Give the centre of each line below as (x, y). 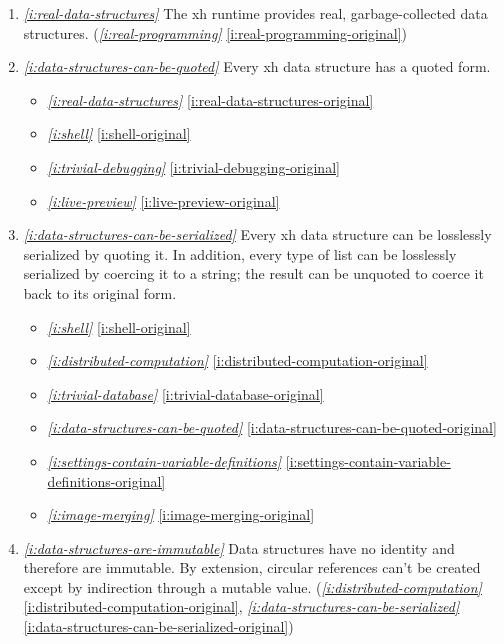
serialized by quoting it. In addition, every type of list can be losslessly (240, 253)
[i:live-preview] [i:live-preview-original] (163, 200)
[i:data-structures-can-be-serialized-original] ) (158, 626)
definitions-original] (106, 480)
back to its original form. (100, 292)
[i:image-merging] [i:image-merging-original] (181, 514)
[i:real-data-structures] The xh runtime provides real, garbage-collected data (255, 13)
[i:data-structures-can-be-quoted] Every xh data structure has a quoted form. (257, 66)
